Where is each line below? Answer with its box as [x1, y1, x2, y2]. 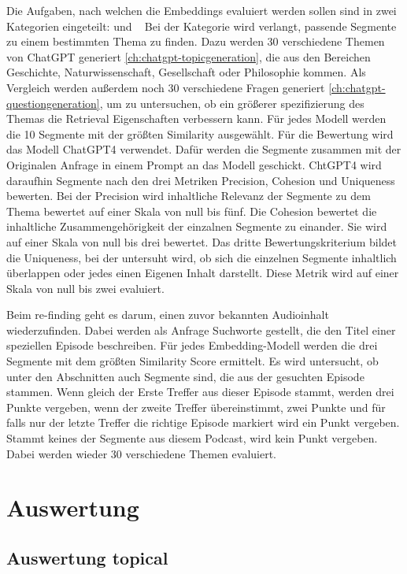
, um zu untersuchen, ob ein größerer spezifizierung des [99, 94, 364, 111]
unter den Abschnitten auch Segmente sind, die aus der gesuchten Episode [6, 368, 364, 384]
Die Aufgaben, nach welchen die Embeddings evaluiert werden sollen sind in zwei [6, 2, 397, 18]
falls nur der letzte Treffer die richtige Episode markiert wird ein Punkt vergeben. [6, 414, 400, 431]
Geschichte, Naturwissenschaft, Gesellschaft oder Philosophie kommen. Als [6, 64, 366, 80]
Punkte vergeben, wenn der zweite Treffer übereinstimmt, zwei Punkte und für [6, 398, 386, 415]
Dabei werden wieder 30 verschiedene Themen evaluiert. [6, 445, 276, 461]
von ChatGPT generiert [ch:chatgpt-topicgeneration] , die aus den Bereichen [6, 48, 371, 65]
